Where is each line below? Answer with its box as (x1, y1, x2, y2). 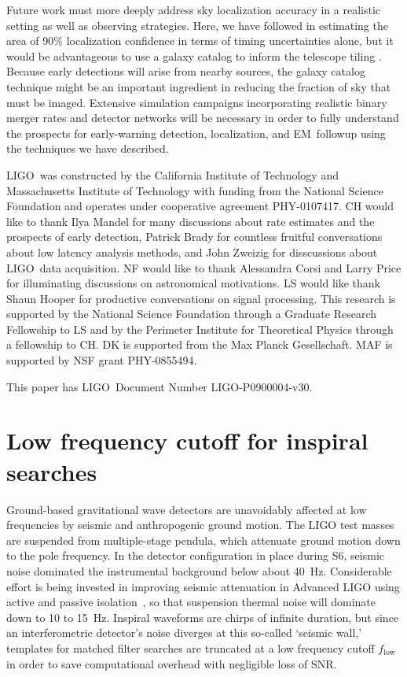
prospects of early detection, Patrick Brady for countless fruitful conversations (6, 228, 383, 245)
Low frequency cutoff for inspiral (6, 424, 368, 457)
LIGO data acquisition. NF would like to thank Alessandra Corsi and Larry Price (6, 259, 401, 276)
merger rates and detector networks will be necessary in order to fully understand (6, 109, 399, 126)
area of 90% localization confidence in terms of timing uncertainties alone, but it (6, 32, 394, 49)
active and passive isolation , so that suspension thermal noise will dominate (6, 594, 376, 610)
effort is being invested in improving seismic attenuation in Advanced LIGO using (6, 578, 400, 594)
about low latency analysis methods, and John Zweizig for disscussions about (6, 243, 378, 260)
